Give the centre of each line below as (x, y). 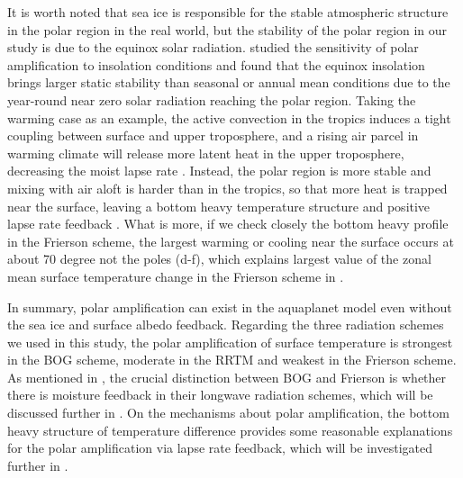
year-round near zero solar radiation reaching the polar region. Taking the (212, 99)
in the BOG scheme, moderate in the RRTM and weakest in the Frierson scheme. (232, 360)
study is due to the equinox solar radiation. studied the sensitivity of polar (213, 47)
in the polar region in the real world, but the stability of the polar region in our (227, 29)
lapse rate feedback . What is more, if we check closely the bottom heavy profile (228, 224)
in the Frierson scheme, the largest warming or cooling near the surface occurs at (231, 241)
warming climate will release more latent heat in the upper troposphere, (206, 153)
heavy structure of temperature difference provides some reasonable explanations (230, 430)
